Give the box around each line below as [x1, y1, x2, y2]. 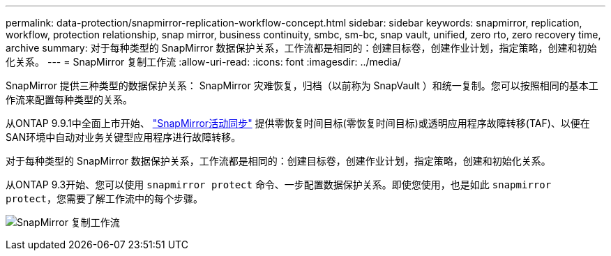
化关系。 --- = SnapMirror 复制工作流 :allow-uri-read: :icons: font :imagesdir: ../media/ [6, 56, 401, 68]
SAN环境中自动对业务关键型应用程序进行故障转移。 [6, 131, 241, 143]
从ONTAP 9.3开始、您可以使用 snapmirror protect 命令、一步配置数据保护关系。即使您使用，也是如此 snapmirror [6, 179, 552, 190]
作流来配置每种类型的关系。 [6, 93, 133, 105]
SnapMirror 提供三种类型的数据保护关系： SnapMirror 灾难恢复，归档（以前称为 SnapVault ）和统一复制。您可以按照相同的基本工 [6, 80, 598, 91]
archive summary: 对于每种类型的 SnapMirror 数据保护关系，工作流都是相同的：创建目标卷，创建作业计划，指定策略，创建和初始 [6, 42, 597, 54]
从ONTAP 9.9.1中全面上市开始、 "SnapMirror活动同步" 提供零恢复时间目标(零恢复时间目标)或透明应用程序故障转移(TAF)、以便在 [6, 117, 590, 129]
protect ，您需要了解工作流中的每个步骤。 [6, 193, 204, 204]
